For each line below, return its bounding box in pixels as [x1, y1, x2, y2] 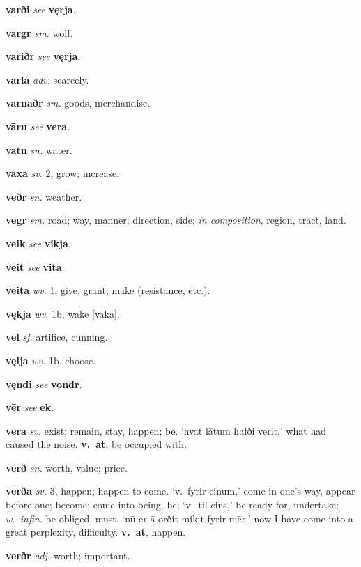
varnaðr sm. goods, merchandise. [6, 95, 151, 110]
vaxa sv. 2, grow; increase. [6, 166, 120, 180]
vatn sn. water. [6, 142, 72, 157]
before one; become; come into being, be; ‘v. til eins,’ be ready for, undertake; [6, 497, 339, 512]
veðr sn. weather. [6, 189, 82, 203]
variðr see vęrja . [6, 49, 81, 63]
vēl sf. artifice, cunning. [6, 329, 108, 344]
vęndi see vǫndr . [6, 376, 82, 391]
